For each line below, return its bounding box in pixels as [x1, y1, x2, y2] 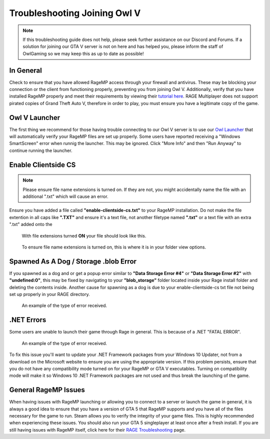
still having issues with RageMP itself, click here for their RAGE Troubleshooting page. [9, 426, 186, 432]
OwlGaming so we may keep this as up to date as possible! [22, 50, 144, 56]
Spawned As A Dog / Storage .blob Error [9, 257, 137, 265]
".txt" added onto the [9, 221, 52, 227]
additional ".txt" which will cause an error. [22, 193, 108, 199]
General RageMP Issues [9, 385, 85, 394]
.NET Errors [9, 315, 46, 324]
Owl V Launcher [9, 113, 60, 122]
